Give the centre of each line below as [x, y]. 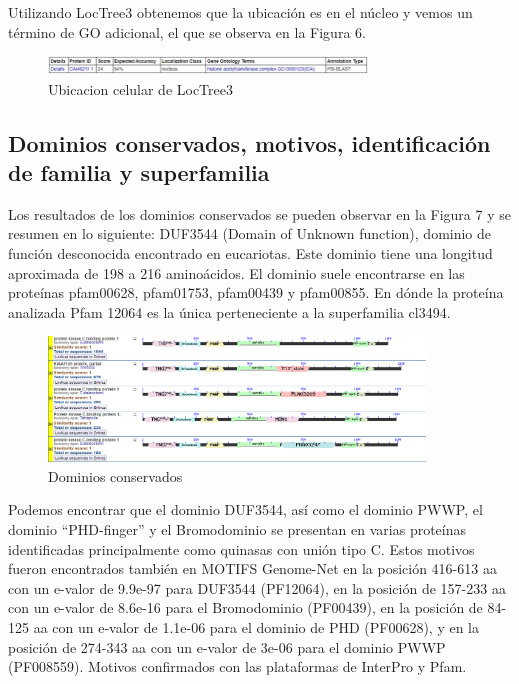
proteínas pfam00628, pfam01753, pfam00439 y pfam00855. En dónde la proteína [256, 292]
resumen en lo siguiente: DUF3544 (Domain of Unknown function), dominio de [250, 233]
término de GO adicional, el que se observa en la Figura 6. [187, 31]
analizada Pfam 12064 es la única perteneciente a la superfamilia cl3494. [229, 311]
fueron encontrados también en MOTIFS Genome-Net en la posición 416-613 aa [252, 568]
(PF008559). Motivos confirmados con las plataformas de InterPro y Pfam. [237, 666]
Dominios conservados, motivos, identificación [249, 142]
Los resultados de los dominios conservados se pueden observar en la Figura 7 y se [259, 213]
